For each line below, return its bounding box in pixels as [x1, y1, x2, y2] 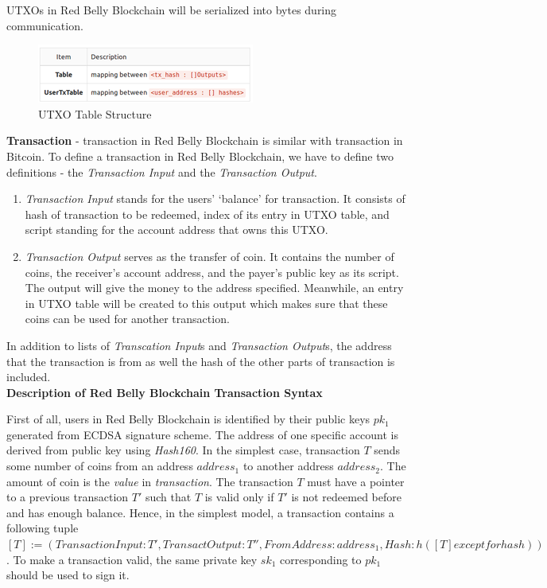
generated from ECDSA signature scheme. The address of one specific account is [6, 426, 398, 442]
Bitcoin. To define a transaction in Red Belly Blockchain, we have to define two [6, 147, 394, 164]
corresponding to [280, 551, 362, 567]
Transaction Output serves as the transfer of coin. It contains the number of [25, 247, 394, 264]
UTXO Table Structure [38, 105, 152, 122]
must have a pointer [307, 473, 405, 489]
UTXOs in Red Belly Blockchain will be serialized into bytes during [6, 2, 337, 18]
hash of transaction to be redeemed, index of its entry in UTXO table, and [25, 205, 390, 222]
